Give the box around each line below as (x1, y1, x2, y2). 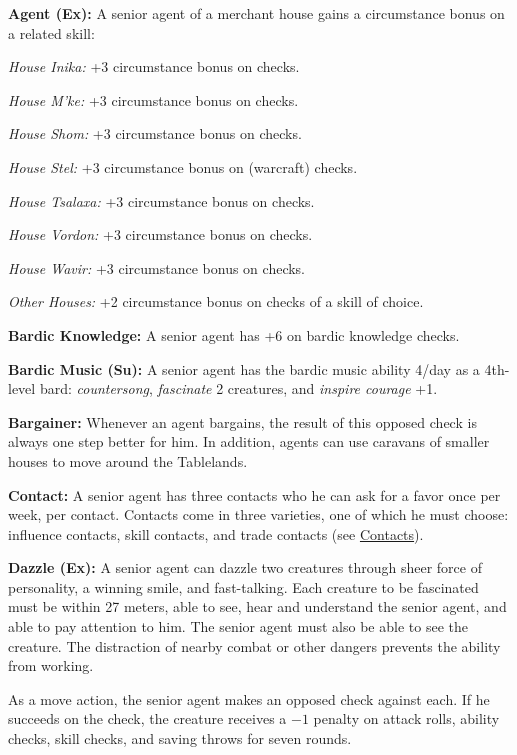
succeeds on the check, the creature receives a (8, 708, 287, 729)
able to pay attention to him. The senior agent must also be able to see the (8, 616, 468, 637)
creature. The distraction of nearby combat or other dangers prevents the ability (8, 635, 501, 656)
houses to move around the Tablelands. (8, 450, 248, 471)
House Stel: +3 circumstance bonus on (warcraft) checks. (8, 156, 358, 177)
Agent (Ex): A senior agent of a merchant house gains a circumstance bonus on (8, 3, 505, 23)
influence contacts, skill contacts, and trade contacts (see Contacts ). (8, 523, 424, 544)
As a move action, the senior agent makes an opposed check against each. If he (8, 688, 490, 709)
